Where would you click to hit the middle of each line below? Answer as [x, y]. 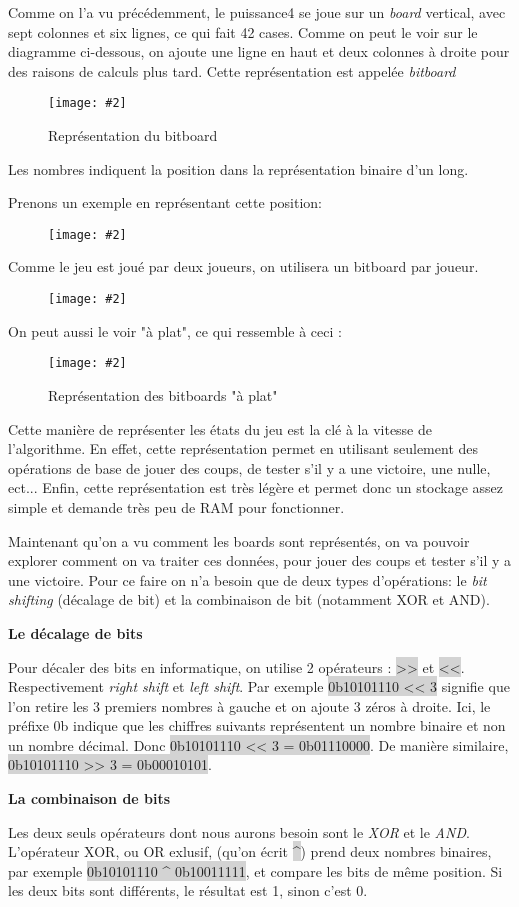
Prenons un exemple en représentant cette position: [165, 202]
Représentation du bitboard [133, 135]
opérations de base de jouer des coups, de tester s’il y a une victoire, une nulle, [249, 467]
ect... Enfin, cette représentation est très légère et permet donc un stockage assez [256, 487]
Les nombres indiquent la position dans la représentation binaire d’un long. [238, 168]
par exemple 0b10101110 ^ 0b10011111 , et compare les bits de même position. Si [255, 870]
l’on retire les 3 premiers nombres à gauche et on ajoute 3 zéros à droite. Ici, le [249, 705]
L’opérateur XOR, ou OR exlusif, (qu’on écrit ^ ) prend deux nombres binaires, [250, 851]
